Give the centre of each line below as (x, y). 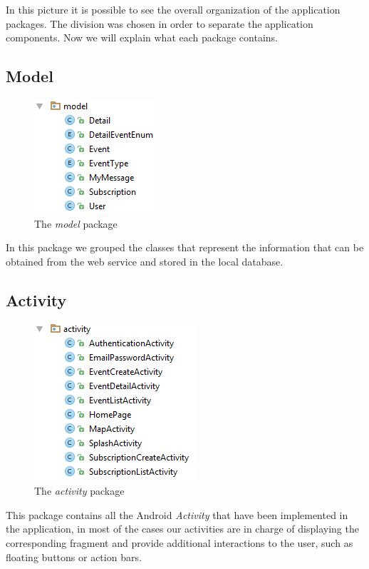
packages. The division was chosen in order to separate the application (160, 23)
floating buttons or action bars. (74, 557)
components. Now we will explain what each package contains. (142, 37)
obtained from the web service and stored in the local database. (145, 261)
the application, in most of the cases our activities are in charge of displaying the (182, 529)
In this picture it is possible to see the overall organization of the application (173, 9)
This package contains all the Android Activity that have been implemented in (177, 514)
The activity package (79, 491)
